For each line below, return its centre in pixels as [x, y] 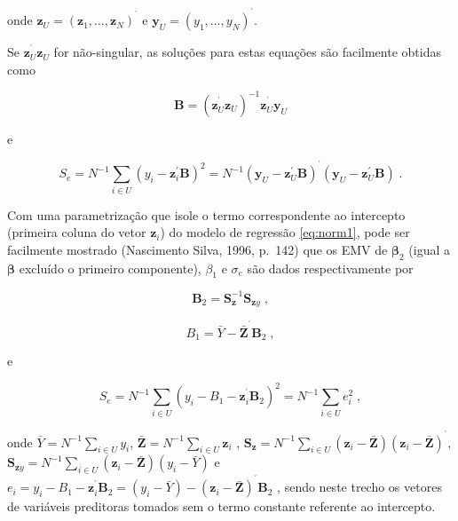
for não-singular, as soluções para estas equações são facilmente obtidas [247, 52]
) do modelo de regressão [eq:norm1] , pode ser [285, 232]
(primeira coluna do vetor [77, 232]
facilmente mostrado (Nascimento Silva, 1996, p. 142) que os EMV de [197, 249]
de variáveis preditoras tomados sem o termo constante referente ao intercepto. [221, 506]
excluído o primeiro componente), [110, 268]
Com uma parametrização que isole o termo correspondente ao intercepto [206, 214]
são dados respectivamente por [330, 268]
